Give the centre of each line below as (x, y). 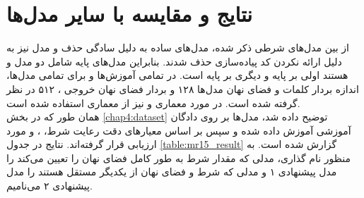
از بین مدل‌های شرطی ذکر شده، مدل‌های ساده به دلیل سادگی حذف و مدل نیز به (178, 48)
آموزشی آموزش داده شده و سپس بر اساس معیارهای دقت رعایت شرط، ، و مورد (179, 130)
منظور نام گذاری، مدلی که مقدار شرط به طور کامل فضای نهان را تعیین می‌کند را (179, 157)
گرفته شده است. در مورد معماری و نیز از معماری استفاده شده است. (153, 103)
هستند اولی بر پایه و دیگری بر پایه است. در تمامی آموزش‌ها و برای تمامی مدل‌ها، (177, 75)
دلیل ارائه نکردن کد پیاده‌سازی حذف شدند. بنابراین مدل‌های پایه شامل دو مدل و (174, 61)
